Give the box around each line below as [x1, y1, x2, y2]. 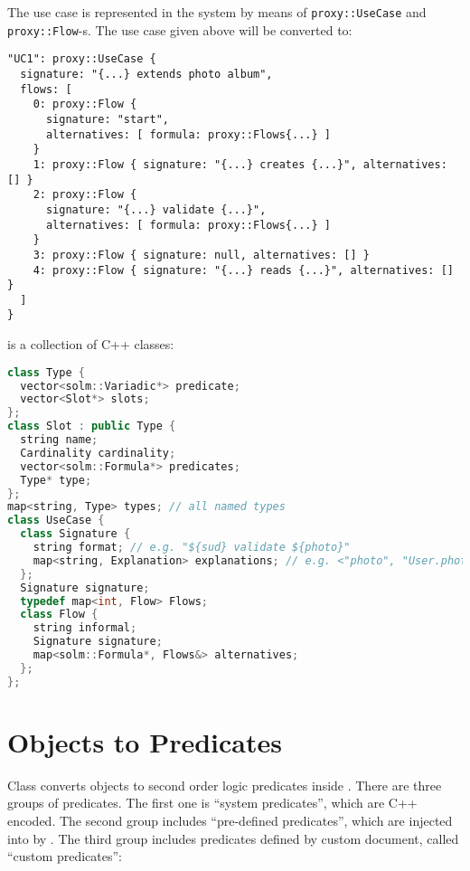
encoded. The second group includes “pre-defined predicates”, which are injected [7, 811, 453, 830]
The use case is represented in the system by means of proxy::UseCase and [7, 3, 427, 21]
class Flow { [20, 608, 99, 621]
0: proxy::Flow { [33, 98, 137, 111]
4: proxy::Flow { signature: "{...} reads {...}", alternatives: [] [33, 263, 454, 277]
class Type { [7, 365, 85, 379]
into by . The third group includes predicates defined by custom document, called [7, 828, 459, 847]
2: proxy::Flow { [33, 188, 137, 202]
